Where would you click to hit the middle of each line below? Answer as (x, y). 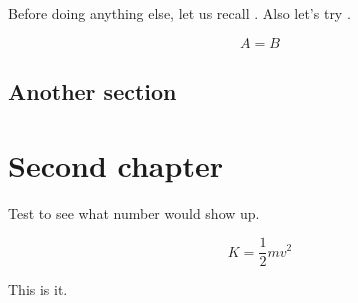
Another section (92, 90)
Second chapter (115, 164)
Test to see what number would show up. (134, 212)
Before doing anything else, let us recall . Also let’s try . (179, 13)
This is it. (38, 289)
